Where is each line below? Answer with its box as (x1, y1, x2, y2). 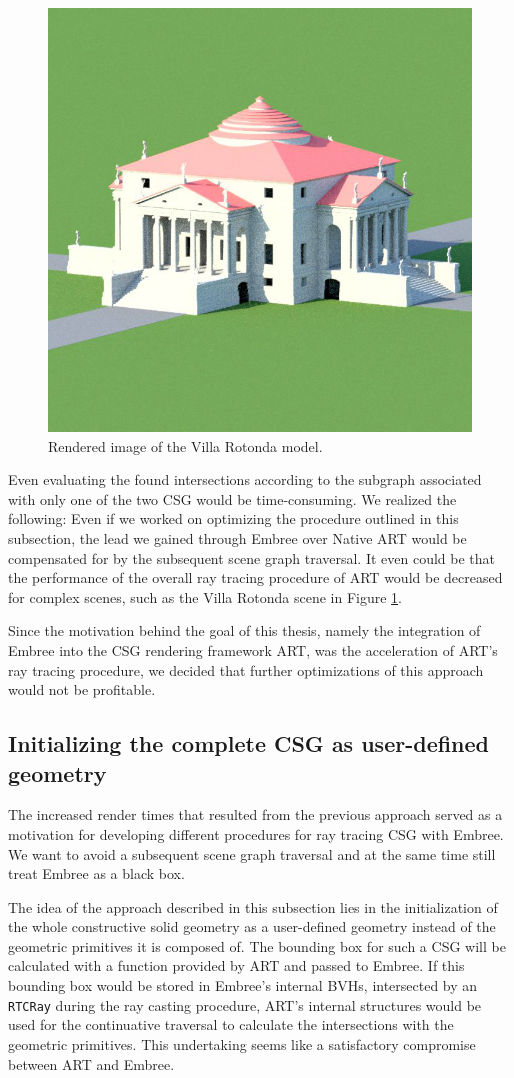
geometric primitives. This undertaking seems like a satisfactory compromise (8, 1033, 476, 1054)
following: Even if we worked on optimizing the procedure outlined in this (8, 508, 459, 529)
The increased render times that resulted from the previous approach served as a (8, 804, 503, 825)
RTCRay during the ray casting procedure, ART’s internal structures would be (8, 994, 482, 1015)
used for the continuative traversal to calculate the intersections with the (8, 1014, 454, 1035)
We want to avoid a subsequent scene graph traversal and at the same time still (8, 843, 496, 864)
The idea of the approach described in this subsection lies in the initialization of (8, 896, 498, 917)
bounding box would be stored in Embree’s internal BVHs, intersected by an (8, 975, 478, 996)
